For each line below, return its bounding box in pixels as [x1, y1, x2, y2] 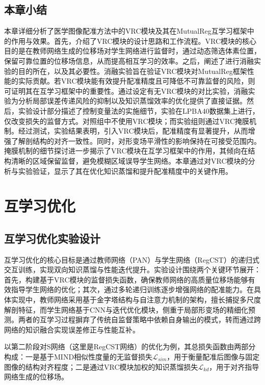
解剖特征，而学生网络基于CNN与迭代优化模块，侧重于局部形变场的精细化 [4, 304, 249, 315]
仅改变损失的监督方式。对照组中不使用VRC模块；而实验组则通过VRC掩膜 [4, 115, 250, 126]
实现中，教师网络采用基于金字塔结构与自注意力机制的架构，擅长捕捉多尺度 [11, 294, 261, 305]
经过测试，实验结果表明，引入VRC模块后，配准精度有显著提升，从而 [18, 125, 248, 136]
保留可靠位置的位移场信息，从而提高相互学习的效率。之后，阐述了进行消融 [4, 55, 254, 66]
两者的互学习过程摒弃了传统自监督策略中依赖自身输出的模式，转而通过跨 [18, 314, 261, 325]
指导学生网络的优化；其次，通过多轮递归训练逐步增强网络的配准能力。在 [11, 284, 254, 295]
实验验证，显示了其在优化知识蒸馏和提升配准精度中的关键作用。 [18, 165, 232, 176]
